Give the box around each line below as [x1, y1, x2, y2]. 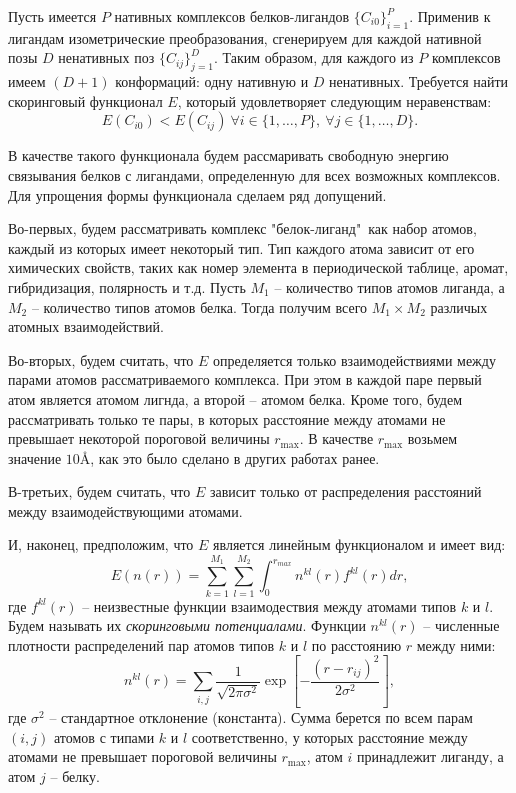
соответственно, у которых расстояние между [191, 726, 468, 747]
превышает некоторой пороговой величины [8, 428, 270, 449]
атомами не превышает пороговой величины [8, 746, 277, 767]
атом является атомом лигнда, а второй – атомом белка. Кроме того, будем [8, 388, 462, 409]
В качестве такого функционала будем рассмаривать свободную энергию [8, 145, 449, 166]
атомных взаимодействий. [8, 316, 164, 337]
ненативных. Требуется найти [329, 71, 509, 92]
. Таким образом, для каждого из [214, 47, 414, 68]
